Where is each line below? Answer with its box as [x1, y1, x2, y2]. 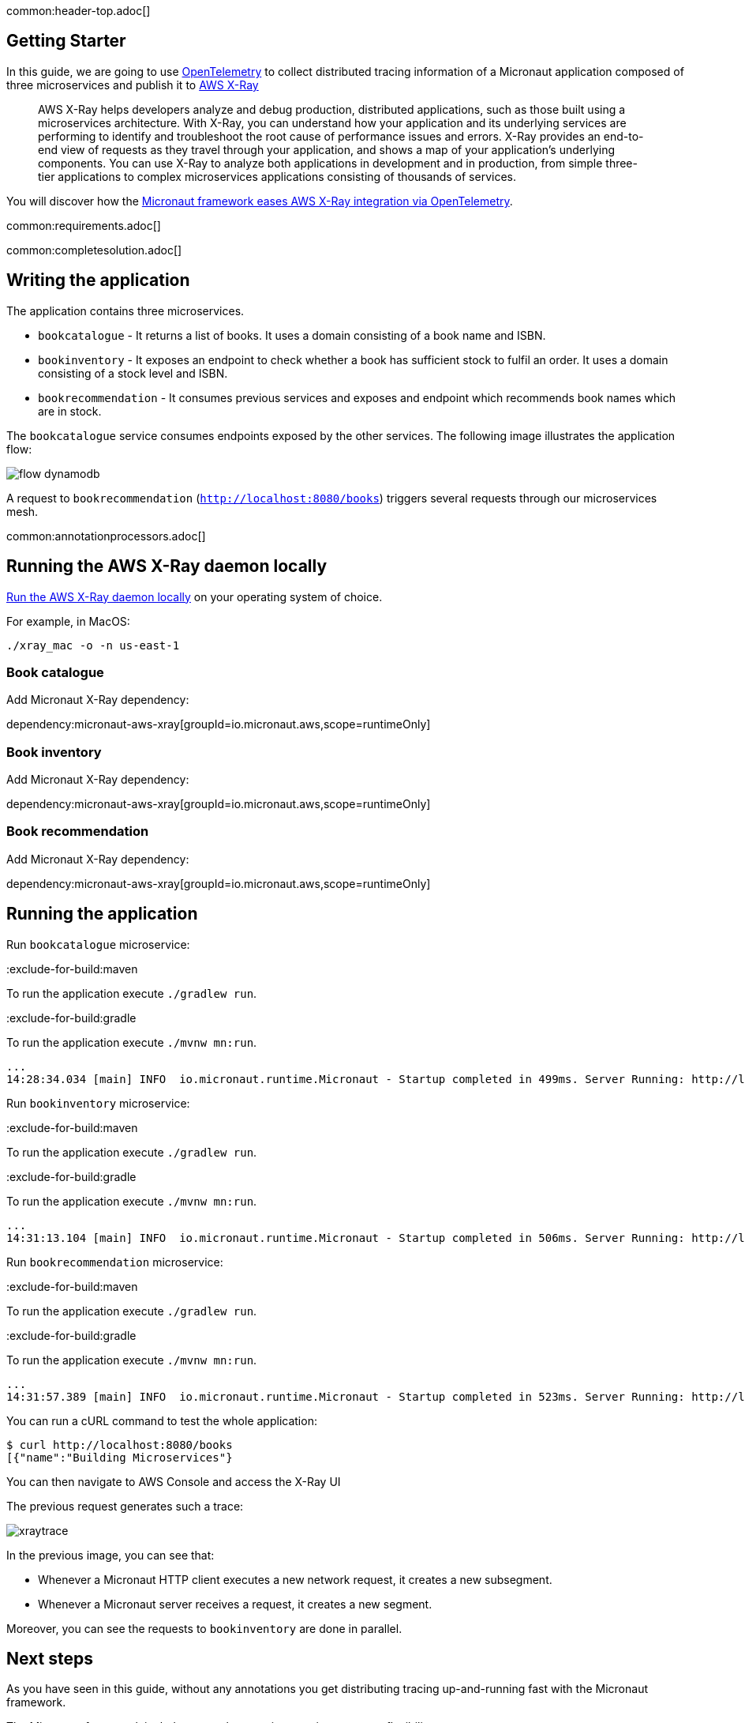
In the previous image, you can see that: [6, 1548, 215, 1562]
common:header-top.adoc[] [6, 4, 151, 17]
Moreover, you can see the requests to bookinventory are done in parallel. [6, 1621, 402, 1635]
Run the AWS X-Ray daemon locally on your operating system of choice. [6, 589, 383, 604]
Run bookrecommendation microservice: [6, 1255, 223, 1269]
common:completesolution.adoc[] [6, 243, 182, 257]
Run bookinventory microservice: [6, 1096, 190, 1110]
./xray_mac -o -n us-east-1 [6, 638, 180, 652]
